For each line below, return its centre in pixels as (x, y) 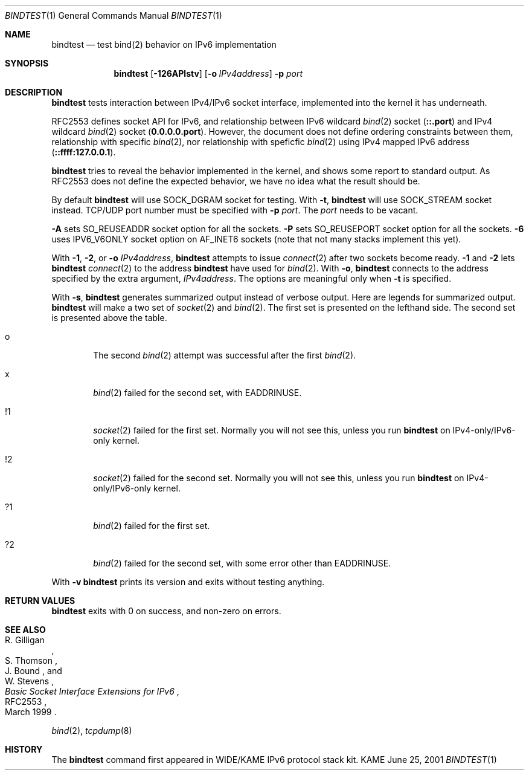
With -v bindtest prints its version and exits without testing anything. (188, 582)
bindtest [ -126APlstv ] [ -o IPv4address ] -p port (208, 73)
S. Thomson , (31, 660)
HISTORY (24, 749)
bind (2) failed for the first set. (152, 526)
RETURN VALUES (40, 601)
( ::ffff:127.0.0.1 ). (84, 152)
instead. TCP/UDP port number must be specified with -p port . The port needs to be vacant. (235, 210)
